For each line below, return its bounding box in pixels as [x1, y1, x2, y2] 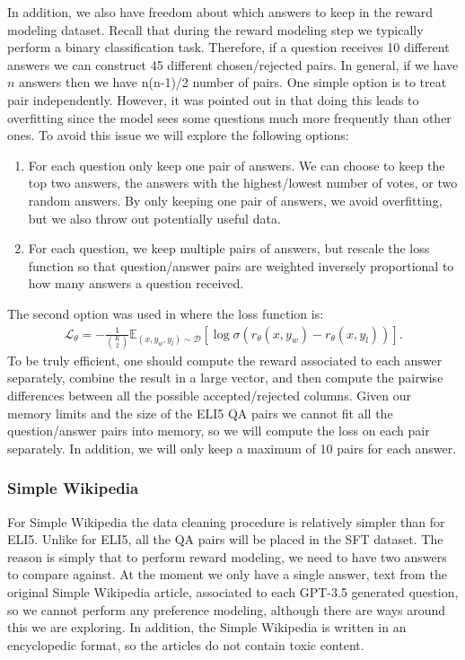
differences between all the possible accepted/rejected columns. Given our [7, 386, 412, 405]
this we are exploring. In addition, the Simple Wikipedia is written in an [7, 618, 407, 637]
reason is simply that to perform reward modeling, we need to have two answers [7, 547, 447, 566]
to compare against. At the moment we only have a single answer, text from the [7, 565, 447, 584]
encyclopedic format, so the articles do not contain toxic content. [7, 635, 364, 654]
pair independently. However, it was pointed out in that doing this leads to [7, 90, 419, 109]
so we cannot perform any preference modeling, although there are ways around [7, 600, 446, 619]
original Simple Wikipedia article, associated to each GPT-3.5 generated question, [7, 583, 459, 601]
